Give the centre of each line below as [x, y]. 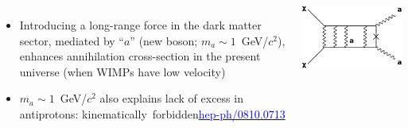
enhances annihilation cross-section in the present [140, 56]
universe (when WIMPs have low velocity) [122, 71]
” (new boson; [164, 40]
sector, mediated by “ [72, 40]
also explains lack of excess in [171, 98]
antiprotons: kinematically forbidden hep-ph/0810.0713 [152, 113]
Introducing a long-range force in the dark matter [140, 25]
